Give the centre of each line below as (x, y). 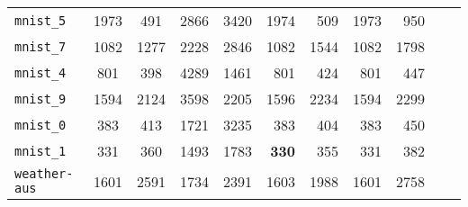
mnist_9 (40, 99)
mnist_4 (40, 72)
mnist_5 (40, 20)
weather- (44, 174)
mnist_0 (40, 125)
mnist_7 (40, 46)
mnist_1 (40, 151)
